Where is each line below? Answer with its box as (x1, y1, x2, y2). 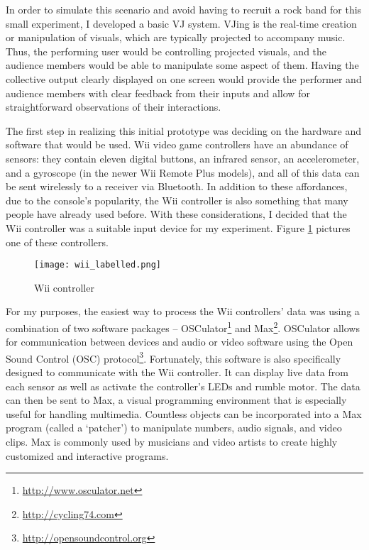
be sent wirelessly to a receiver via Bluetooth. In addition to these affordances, (6, 179, 348, 194)
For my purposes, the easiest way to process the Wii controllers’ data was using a (6, 304, 360, 319)
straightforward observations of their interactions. (6, 99, 221, 114)
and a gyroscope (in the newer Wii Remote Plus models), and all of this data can (6, 165, 360, 180)
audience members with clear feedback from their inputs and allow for (6, 85, 310, 100)
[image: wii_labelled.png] (34, 260, 161, 270)
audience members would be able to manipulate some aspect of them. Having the (6, 57, 359, 72)
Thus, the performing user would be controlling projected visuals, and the (6, 43, 327, 58)
